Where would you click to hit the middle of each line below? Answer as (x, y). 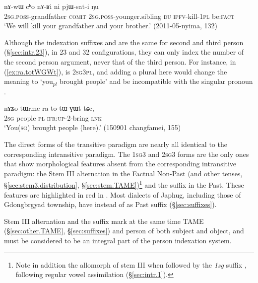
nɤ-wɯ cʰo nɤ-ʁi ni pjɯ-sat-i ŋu (51, 6)
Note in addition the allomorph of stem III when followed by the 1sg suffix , (131, 264)
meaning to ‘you (29, 81)
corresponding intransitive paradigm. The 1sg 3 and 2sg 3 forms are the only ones (127, 154)
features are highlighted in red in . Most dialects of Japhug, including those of (123, 194)
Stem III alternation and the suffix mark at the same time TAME (104, 221)
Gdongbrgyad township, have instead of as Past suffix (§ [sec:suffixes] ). (110, 204)
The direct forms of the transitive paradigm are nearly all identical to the (116, 144)
